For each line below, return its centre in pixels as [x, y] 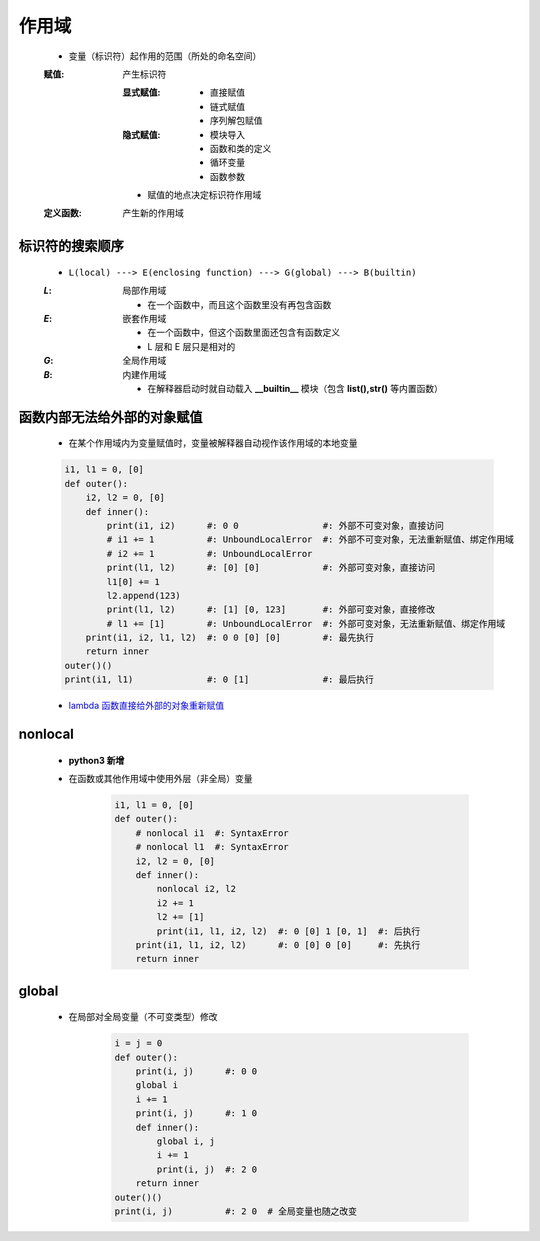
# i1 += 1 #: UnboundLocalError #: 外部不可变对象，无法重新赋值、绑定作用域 [310, 539]
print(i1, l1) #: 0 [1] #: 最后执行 [219, 679]
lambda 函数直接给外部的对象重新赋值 [146, 706]
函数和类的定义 [241, 148]
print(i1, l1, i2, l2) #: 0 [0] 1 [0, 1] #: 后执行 [288, 931]
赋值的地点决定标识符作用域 [204, 195]
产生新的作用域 [153, 213]
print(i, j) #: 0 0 [196, 1071]
